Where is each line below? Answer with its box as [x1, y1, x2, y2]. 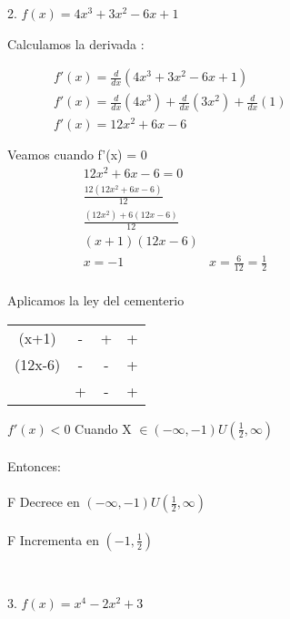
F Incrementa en [7, 530, 99, 549]
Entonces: [7, 457, 61, 476]
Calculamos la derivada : [7, 34, 145, 53]
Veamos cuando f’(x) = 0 [7, 145, 147, 164]
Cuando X [75, 418, 132, 438]
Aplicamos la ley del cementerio [7, 290, 185, 309]
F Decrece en [7, 492, 80, 511]
